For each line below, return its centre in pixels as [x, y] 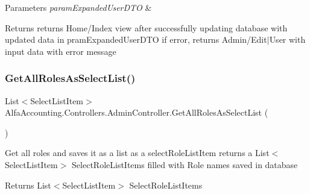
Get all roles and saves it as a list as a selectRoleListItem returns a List [137, 153]
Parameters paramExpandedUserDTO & [78, 7]
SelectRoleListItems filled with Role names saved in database [185, 164]
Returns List [28, 185]
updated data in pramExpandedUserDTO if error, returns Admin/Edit [136, 39]
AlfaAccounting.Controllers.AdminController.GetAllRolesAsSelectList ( [137, 112]
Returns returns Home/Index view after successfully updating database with [146, 27]
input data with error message [61, 51]
